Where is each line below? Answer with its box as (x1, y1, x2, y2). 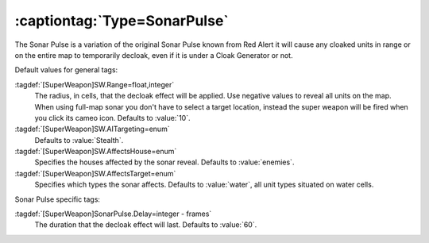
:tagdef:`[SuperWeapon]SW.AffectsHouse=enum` (14, 147, 177, 156)
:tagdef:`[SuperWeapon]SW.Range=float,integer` (14, 79, 175, 89)
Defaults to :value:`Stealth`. (34, 135, 124, 145)
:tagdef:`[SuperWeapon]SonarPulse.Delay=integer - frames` (14, 209, 212, 218)
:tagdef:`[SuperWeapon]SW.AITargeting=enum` (14, 124, 170, 134)
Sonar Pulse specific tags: (14, 195, 101, 204)
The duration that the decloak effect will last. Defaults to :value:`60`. (34, 220, 257, 229)
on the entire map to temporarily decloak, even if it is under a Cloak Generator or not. (14, 50, 293, 60)
